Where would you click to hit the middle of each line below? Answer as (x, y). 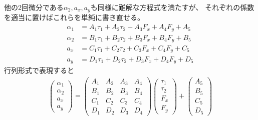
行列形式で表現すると (39, 70)
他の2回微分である (34, 7)
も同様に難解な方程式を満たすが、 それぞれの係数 (172, 7)
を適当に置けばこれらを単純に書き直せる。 (74, 17)
